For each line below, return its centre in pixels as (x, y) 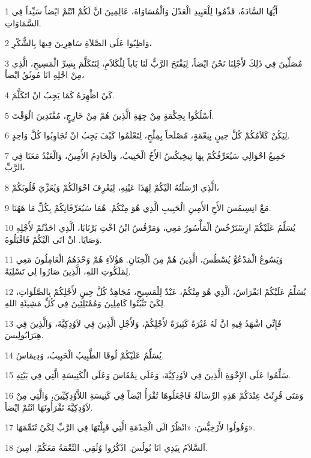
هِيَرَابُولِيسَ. (24, 335)
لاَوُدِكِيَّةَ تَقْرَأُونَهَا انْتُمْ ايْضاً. (49, 407)
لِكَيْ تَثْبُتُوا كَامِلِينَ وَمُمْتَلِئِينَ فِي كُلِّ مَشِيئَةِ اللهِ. (86, 303)
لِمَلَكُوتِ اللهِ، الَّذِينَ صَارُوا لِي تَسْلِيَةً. (68, 271)
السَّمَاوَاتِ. (23, 22)
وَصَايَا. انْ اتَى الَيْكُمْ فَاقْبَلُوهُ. (53, 239)
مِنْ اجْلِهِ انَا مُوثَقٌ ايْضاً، (45, 75)
